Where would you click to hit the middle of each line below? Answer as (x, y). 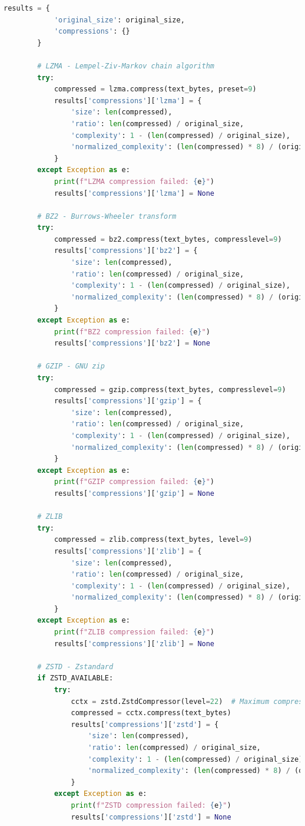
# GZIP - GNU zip (71, 366)
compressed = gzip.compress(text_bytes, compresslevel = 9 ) (170, 389)
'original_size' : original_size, (119, 20)
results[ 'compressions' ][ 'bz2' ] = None (132, 343)
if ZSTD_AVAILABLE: (75, 678)
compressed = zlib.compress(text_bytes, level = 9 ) (153, 540)
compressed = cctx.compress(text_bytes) (151, 713)
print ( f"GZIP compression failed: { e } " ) (134, 482)
